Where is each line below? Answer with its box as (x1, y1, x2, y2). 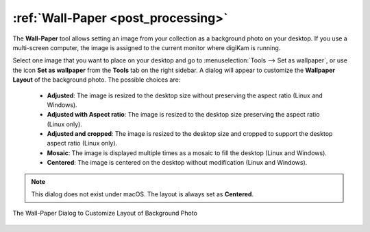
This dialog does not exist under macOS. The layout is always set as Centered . (31, 190, 254, 198)
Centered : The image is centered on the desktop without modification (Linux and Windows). (47, 159, 308, 167)
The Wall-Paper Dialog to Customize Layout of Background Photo (12, 209, 198, 218)
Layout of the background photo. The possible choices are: (12, 76, 181, 84)
